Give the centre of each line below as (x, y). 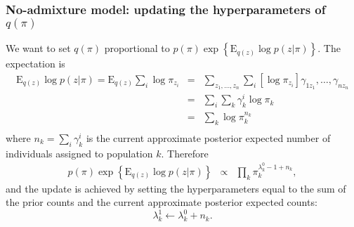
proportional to (137, 48)
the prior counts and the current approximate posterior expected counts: (162, 202)
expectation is (35, 64)
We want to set (38, 48)
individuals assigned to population (79, 153)
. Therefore (185, 153)
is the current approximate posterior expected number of (208, 138)
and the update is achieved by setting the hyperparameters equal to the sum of (176, 188)
